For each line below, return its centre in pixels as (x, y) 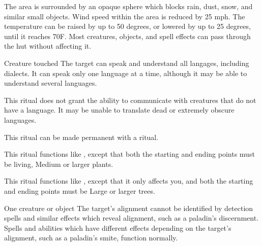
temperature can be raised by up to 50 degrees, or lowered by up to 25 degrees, (128, 26)
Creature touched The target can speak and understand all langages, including (127, 63)
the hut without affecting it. (48, 46)
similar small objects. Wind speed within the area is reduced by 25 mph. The (125, 16)
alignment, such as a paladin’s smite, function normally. (91, 238)
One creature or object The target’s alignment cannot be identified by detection (129, 208)
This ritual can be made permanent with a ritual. (81, 137)
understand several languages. (51, 83)
